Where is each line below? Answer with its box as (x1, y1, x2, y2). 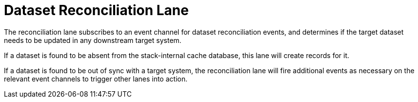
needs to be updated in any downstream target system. (4, 36, 181, 44)
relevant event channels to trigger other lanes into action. (4, 74, 188, 83)
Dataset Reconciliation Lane (4, 2, 189, 19)
